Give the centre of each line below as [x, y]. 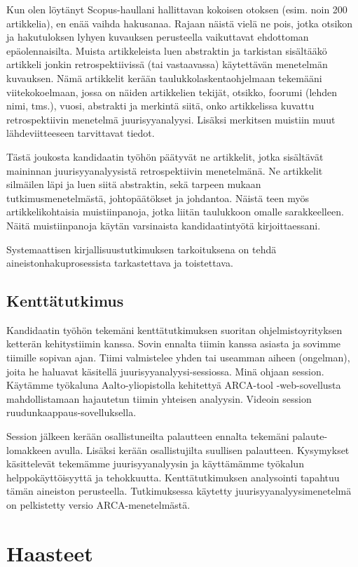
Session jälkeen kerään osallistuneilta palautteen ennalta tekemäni [148, 436]
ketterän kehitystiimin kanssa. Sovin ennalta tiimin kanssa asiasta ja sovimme [174, 343]
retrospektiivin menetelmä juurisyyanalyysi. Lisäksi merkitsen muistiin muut [171, 119]
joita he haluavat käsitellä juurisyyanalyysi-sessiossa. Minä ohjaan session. [165, 371]
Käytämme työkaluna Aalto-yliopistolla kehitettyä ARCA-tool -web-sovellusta [174, 385]
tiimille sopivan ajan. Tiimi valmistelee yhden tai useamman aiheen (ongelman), [178, 358]
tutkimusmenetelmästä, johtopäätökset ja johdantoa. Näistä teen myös [158, 198]
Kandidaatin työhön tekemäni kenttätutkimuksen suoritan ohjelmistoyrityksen [174, 329]
